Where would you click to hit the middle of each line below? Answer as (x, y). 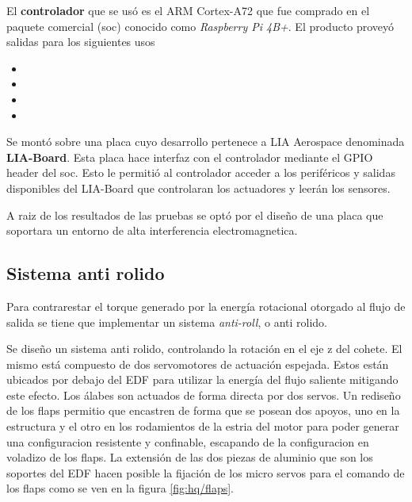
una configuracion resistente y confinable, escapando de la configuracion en (188, 441)
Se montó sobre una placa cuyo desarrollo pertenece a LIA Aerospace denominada (206, 142)
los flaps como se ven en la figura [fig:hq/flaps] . (120, 488)
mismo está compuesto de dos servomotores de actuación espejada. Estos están (198, 364)
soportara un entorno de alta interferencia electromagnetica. (152, 230)
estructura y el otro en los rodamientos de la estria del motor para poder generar (203, 426)
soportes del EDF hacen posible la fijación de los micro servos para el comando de (206, 472)
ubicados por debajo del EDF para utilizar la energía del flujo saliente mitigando (202, 379)
